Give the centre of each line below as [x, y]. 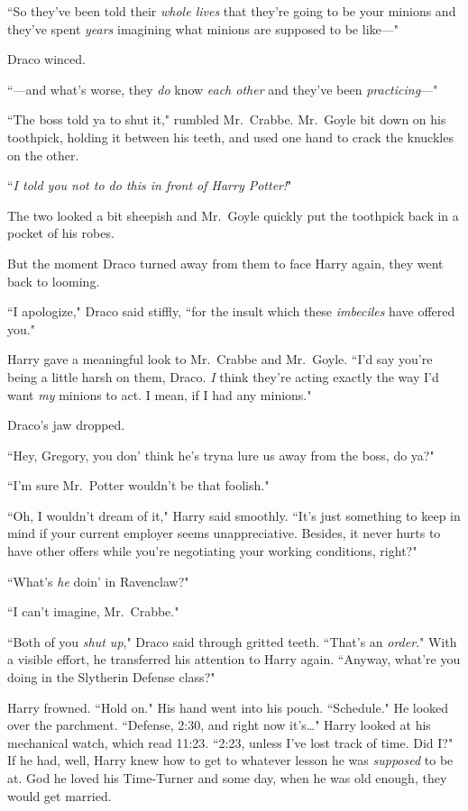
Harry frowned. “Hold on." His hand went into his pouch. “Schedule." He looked [228, 707]
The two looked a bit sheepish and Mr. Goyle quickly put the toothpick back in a [233, 215]
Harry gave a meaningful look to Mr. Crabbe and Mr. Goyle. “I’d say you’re [220, 359]
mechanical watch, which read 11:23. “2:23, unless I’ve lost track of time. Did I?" [230, 742]
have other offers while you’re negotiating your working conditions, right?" [212, 551]
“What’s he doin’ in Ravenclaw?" [98, 581]
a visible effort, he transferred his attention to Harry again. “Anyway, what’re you [234, 659]
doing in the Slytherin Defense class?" [111, 677]
